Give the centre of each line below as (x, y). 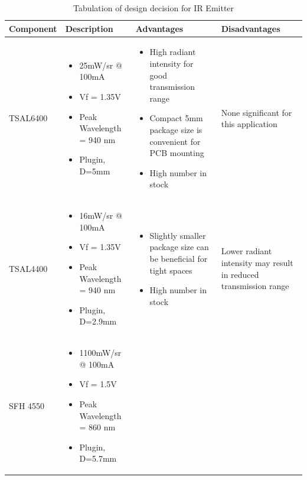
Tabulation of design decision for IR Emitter (153, 8)
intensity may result (257, 262)
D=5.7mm (98, 458)
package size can (179, 247)
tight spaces (171, 270)
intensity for (172, 64)
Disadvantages (251, 28)
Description (89, 28)
